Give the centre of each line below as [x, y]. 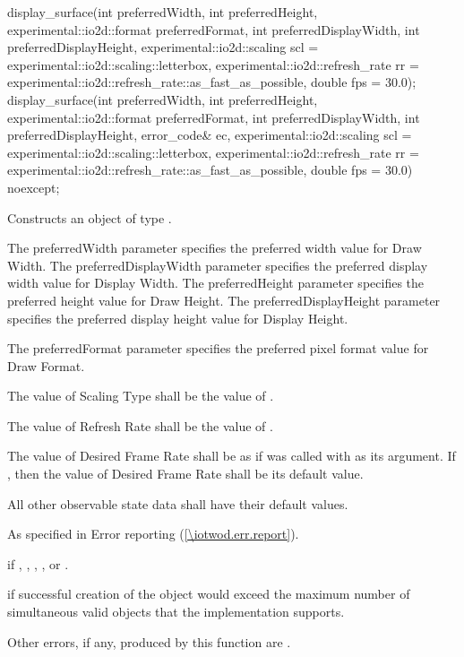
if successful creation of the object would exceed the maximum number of [209, 594]
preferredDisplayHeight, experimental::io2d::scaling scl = [163, 47]
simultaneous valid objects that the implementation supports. [176, 612]
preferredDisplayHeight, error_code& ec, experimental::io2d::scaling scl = [210, 135]
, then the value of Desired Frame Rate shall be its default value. [185, 474]
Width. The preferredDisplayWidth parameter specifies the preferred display [218, 265]
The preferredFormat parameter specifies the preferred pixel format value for [218, 348]
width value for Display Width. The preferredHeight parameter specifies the [216, 283]
